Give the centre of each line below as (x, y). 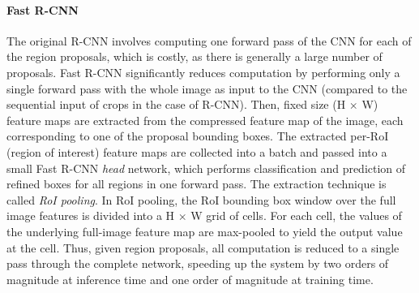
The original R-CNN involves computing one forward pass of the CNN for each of (209, 40)
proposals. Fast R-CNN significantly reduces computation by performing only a (203, 72)
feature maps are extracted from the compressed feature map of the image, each (205, 120)
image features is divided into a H (91, 215)
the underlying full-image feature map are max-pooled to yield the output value (205, 231)
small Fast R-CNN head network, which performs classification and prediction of (206, 168)
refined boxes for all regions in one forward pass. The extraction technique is (197, 184)
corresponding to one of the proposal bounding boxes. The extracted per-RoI (198, 136)
